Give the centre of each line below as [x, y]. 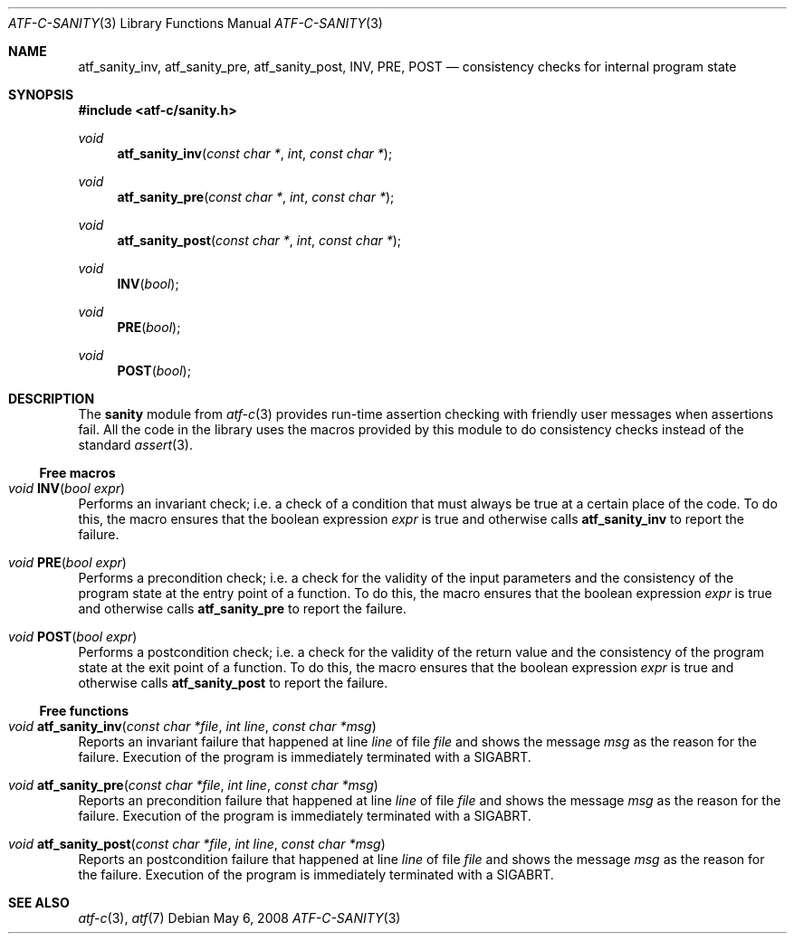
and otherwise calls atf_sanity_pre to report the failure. [242, 608]
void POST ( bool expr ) [73, 637]
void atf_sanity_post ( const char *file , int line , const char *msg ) [197, 844]
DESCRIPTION [52, 399]
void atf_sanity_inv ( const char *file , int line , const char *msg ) [192, 726]
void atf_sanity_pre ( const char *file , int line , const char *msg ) [193, 785]
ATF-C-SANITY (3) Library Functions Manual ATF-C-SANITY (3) [196, 23]
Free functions [84, 711]
